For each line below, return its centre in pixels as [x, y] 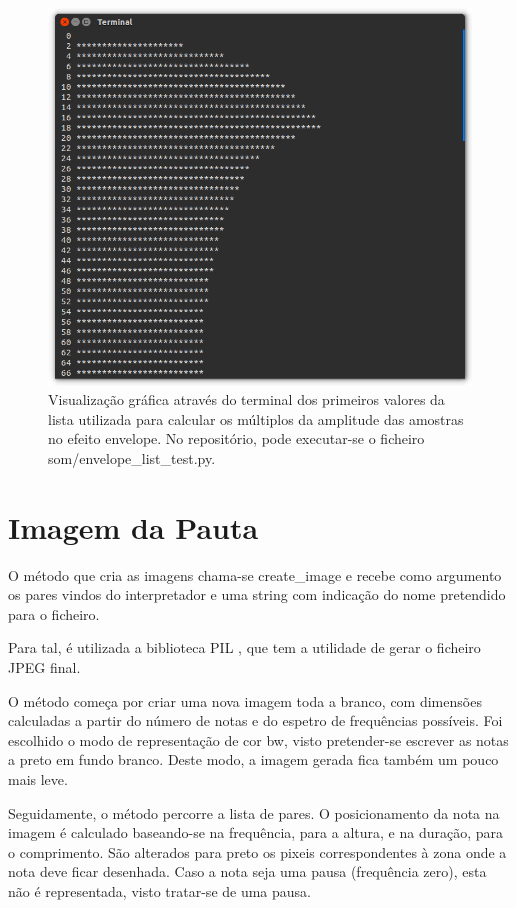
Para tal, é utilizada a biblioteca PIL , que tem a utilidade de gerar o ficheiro [244, 647]
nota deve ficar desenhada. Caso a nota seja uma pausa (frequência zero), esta [247, 871]
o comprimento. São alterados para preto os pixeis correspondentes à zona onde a [257, 851]
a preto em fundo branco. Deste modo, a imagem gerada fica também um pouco [253, 759]
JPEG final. [44, 666]
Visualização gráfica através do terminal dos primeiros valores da [246, 399]
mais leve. [38, 778]
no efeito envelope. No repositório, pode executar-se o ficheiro [236, 438]
